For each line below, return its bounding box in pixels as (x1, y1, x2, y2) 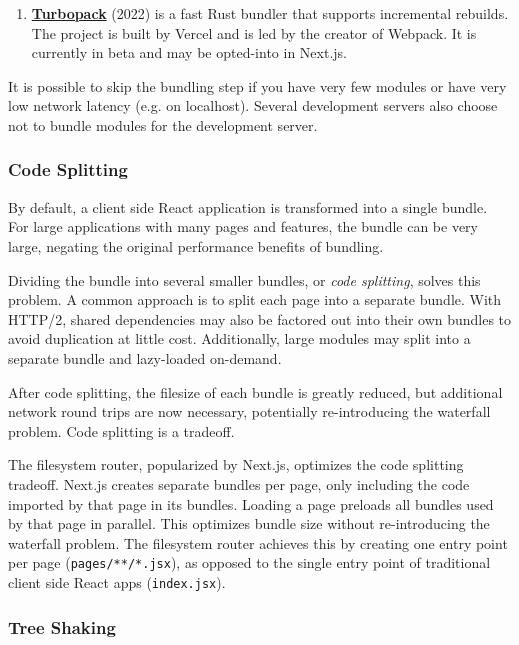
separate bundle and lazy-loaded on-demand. (8, 347, 282, 368)
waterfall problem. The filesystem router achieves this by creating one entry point (8, 532, 508, 553)
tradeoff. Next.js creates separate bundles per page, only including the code (8, 473, 470, 494)
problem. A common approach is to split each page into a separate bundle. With (8, 289, 502, 310)
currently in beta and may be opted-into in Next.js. (31, 42, 347, 63)
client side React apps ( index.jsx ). (8, 571, 226, 592)
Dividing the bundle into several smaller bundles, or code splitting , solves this (8, 269, 481, 290)
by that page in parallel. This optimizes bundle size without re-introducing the (8, 513, 490, 534)
